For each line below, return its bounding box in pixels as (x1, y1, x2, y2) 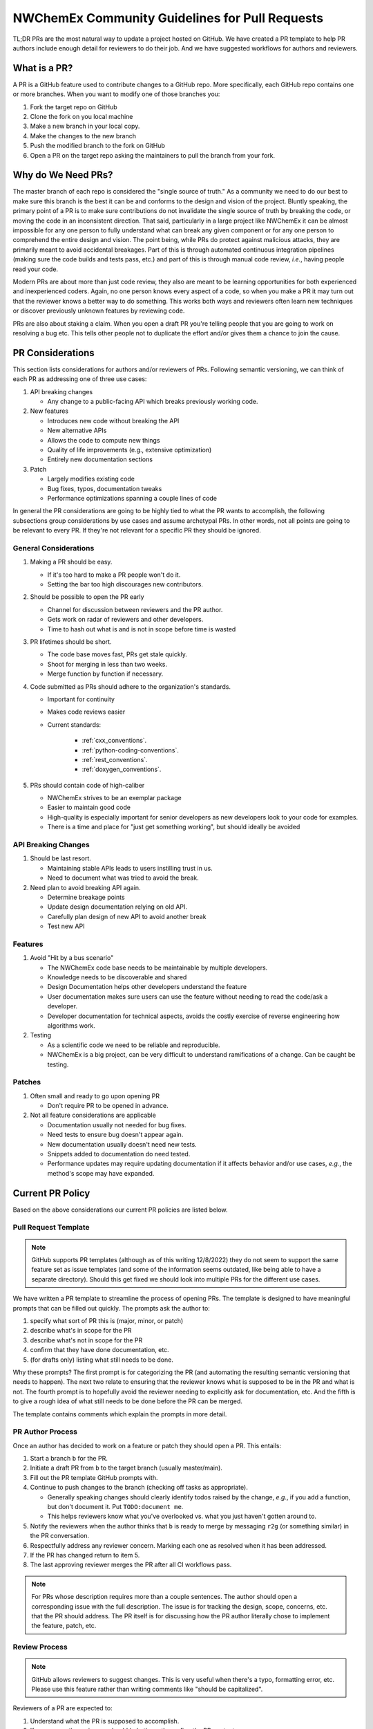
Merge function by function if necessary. (47, 669, 164, 678)
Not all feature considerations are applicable (30, 1111, 157, 1120)
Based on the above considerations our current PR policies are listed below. (12, 1205, 228, 1214)
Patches (12, 1078, 41, 1087)
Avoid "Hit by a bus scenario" (30, 954, 114, 962)
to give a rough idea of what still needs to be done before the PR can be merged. (12, 1397, 243, 1405)
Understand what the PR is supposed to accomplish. (30, 1717, 180, 1725)
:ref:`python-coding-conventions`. (82, 746, 180, 754)
